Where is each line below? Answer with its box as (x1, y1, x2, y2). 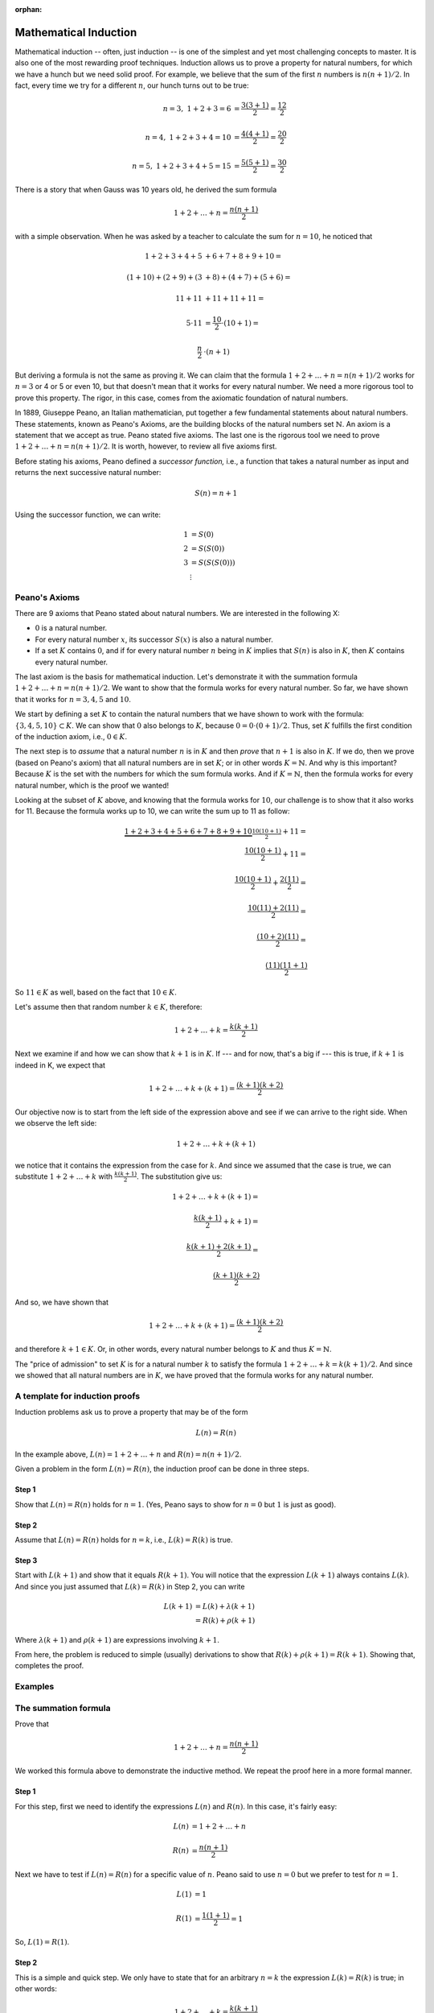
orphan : (14, 5, 43, 14)
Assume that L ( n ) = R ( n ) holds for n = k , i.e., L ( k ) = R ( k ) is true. (14, 1535, 233, 1544)
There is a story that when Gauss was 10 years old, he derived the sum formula (14, 185, 277, 195)
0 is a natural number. (35, 623, 108, 633)
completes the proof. (14, 1661, 84, 1671)
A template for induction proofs (14, 1390, 141, 1401)
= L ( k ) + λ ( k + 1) (194, 1602, 255, 1610)
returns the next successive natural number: (14, 468, 162, 477)
